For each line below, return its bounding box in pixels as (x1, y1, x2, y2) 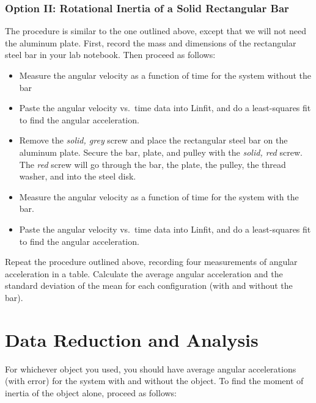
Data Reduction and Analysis (5, 327, 259, 352)
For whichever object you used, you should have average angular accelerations (5, 362, 296, 375)
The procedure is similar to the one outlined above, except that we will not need (5, 24, 306, 37)
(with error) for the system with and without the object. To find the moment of (5, 374, 304, 387)
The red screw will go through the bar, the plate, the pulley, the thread (19, 158, 286, 170)
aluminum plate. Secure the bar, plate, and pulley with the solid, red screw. (19, 145, 303, 158)
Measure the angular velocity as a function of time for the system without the (19, 69, 311, 81)
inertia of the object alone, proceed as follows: (5, 386, 177, 399)
